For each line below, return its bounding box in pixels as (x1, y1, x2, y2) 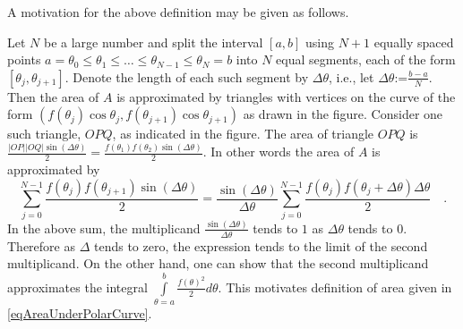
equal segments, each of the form (276, 50, 456, 69)
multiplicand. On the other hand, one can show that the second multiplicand (7, 254, 429, 273)
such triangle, (7, 124, 81, 143)
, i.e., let (328, 67, 374, 86)
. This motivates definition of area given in (218, 277, 452, 296)
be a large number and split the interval (43, 32, 263, 51)
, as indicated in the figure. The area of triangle (112, 124, 374, 143)
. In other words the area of (202, 142, 355, 161)
